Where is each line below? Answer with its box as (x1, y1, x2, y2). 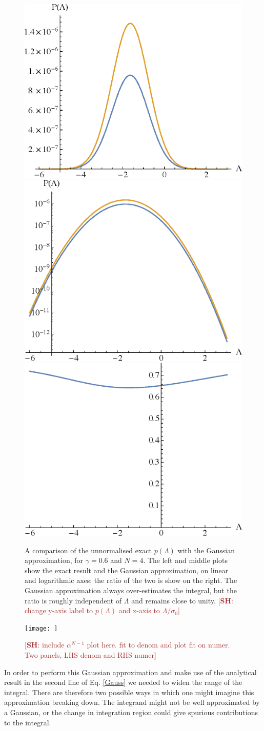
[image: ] (25, 624, 58, 632)
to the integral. (4, 717, 51, 727)
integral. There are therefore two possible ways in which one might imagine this (4, 686, 254, 697)
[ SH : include (25, 639, 65, 650)
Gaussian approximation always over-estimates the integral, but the (25, 584, 237, 595)
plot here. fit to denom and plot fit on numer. (87, 639, 230, 650)
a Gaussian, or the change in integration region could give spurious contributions (4, 706, 258, 717)
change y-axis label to (25, 605, 93, 616)
